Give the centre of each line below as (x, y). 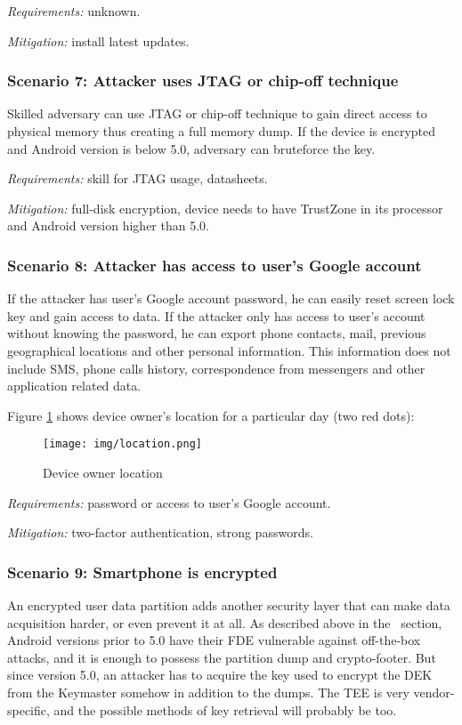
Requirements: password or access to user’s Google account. (169, 502)
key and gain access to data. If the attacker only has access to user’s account (216, 315)
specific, (28, 709)
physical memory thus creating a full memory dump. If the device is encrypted (222, 131)
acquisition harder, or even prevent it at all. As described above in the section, (225, 622)
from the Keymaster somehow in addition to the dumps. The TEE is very (208, 692)
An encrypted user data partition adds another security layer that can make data (229, 605)
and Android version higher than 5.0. (108, 226)
